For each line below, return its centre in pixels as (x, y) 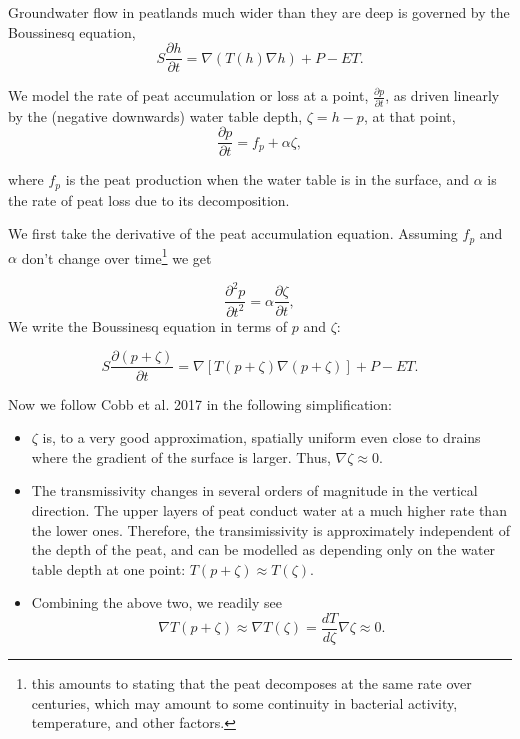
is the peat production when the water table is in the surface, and (267, 179)
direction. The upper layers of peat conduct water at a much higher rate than (269, 509)
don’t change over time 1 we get (116, 256)
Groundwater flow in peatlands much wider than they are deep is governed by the (259, 12)
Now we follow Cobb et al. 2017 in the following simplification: (200, 403)
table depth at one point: (108, 568)
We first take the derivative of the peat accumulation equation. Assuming (233, 233)
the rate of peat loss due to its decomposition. (149, 199)
